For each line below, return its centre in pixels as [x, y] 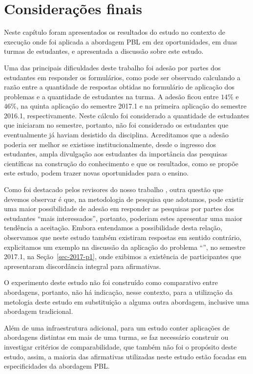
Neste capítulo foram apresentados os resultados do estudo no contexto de [115, 32]
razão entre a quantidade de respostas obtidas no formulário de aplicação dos [119, 87]
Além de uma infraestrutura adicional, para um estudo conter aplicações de [117, 327]
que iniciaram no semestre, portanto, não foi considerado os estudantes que [116, 125]
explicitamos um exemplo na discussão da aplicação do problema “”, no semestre [125, 247]
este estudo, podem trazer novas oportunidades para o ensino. [96, 173]
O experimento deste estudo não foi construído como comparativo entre [111, 282]
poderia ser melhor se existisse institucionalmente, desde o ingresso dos [110, 144]
